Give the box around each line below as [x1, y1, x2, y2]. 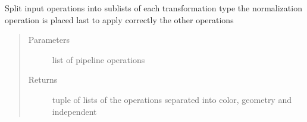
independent [52, 105, 97, 117]
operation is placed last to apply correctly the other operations [5, 13, 234, 26]
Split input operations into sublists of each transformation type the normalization [5, 2, 302, 14]
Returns [28, 73, 58, 86]
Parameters [28, 33, 70, 46]
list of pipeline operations [52, 53, 145, 65]
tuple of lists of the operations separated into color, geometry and [52, 93, 292, 105]
